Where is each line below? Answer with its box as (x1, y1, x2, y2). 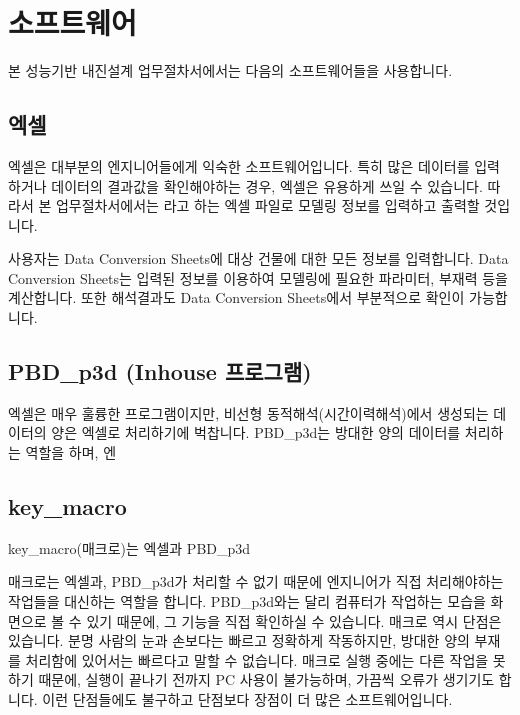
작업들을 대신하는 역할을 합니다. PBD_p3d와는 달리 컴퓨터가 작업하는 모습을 (8, 591, 486, 612)
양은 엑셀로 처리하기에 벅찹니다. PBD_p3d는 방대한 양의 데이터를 (51, 422, 461, 443)
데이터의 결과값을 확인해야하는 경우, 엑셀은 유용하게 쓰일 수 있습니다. (51, 175, 483, 196)
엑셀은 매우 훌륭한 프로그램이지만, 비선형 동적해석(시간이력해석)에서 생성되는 (8, 402, 489, 423)
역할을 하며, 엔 (25, 442, 117, 463)
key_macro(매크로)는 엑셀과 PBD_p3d (8, 537, 251, 558)
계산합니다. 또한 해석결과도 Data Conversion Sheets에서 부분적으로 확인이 (8, 287, 465, 308)
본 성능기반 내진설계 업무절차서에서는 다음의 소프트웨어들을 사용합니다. (8, 60, 453, 81)
